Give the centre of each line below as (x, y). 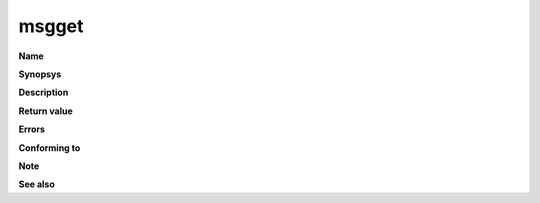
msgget (51, 26)
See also (36, 184)
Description (43, 92)
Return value (46, 111)
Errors (31, 129)
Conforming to (49, 147)
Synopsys (40, 74)
